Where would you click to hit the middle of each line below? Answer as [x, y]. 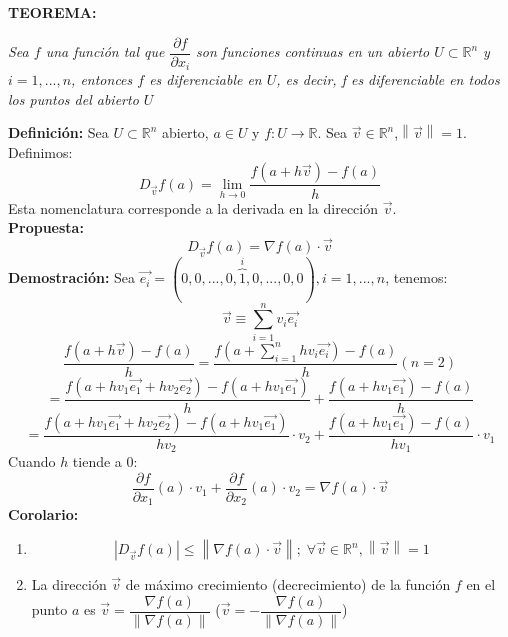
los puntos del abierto [73, 98]
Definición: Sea [58, 132]
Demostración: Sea [72, 277]
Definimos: [40, 151]
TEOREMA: [52, 12]
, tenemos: [416, 277]
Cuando [32, 461]
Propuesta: [46, 227]
